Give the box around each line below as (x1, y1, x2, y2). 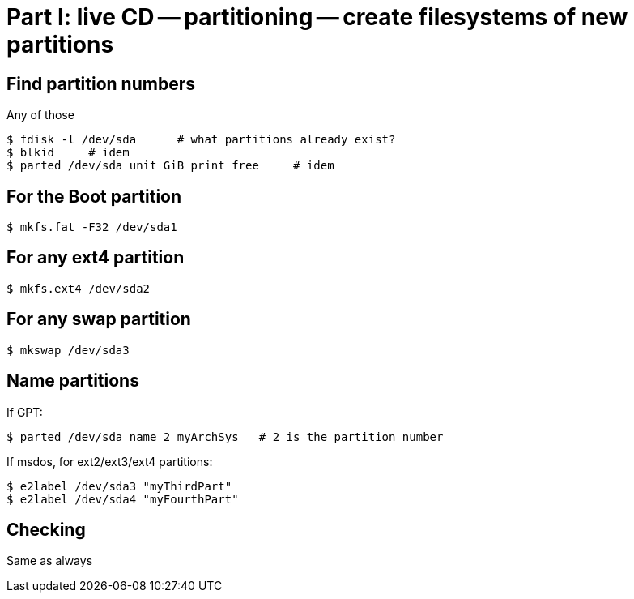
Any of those (6, 108, 74, 122)
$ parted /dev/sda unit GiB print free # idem (6, 159, 334, 173)
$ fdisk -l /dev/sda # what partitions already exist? (6, 133, 396, 147)
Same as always (6, 554, 93, 568)
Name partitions (6, 370, 139, 391)
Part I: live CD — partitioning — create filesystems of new (6, 3, 628, 31)
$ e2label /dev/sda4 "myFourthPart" (6, 492, 239, 506)
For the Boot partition (6, 186, 182, 207)
